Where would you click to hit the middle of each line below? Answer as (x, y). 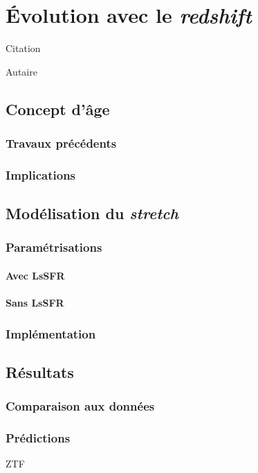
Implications (41, 174)
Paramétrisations (54, 247)
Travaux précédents (61, 143)
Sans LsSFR (35, 303)
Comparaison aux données (80, 406)
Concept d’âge (58, 109)
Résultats (40, 372)
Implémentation (51, 333)
